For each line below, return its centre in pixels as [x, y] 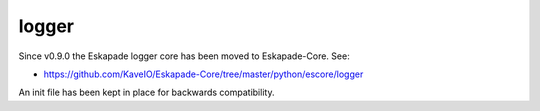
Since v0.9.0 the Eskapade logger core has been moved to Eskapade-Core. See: [184, 56]
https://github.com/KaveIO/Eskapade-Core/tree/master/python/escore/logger [203, 74]
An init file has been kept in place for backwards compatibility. [146, 92]
